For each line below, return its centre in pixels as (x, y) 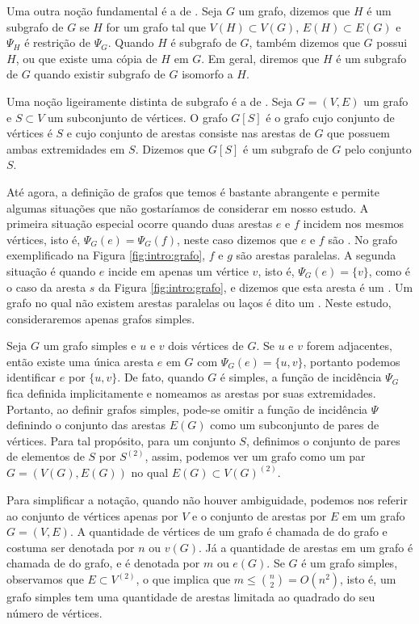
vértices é (29, 133)
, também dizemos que (304, 42)
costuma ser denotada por (71, 547)
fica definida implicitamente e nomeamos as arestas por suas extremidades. (191, 393)
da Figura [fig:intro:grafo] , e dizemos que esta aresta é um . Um (256, 287)
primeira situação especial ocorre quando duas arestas (140, 223)
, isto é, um (368, 579)
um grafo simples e (90, 346)
